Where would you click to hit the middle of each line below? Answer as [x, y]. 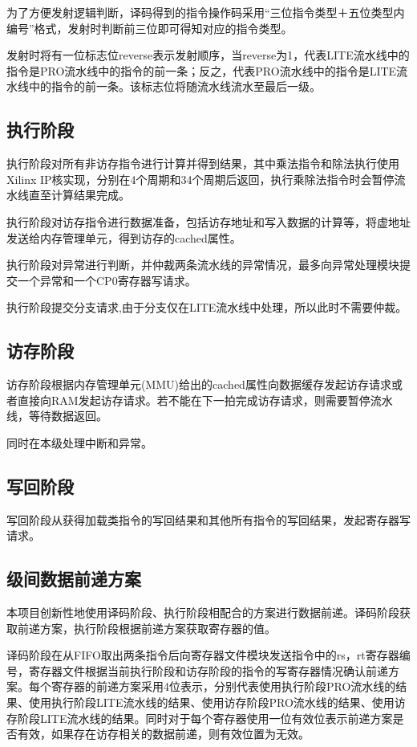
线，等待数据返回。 [57, 416]
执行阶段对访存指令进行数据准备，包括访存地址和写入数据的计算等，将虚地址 [208, 221]
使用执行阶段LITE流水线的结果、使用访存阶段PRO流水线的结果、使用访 [217, 702]
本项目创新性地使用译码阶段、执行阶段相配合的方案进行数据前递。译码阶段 [203, 612]
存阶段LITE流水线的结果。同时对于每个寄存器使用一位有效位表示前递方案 [200, 718]
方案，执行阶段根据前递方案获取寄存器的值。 [158, 628]
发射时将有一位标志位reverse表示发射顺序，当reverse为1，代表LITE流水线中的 [208, 55]
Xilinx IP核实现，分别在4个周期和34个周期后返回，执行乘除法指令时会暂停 [200, 179]
